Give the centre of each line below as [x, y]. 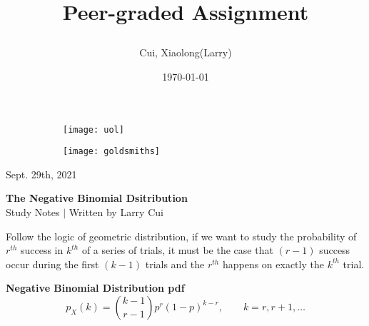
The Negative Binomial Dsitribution [97, 198]
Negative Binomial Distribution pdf [95, 288]
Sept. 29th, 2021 [41, 174]
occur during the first [52, 264]
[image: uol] [93, 129]
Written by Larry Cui [116, 212]
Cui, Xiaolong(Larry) [186, 52]
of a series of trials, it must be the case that [177, 250]
